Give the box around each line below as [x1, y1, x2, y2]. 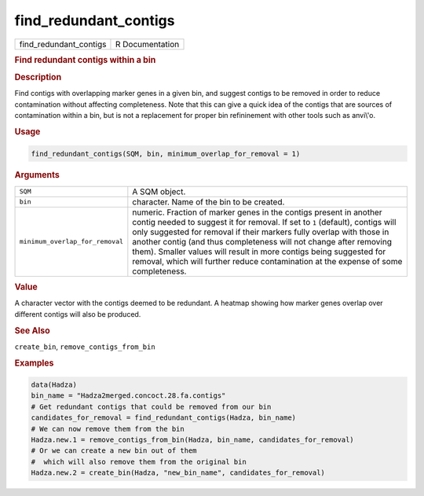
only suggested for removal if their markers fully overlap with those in [132, 226, 389, 237]
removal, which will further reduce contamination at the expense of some [132, 255, 403, 266]
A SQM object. [132, 186, 186, 197]
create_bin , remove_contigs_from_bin [14, 342, 156, 351]
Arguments [14, 170, 60, 181]
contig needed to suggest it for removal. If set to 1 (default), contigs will [132, 216, 397, 227]
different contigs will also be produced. [14, 309, 141, 318]
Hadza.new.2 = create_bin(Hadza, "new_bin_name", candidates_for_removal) [31, 468, 326, 477]
